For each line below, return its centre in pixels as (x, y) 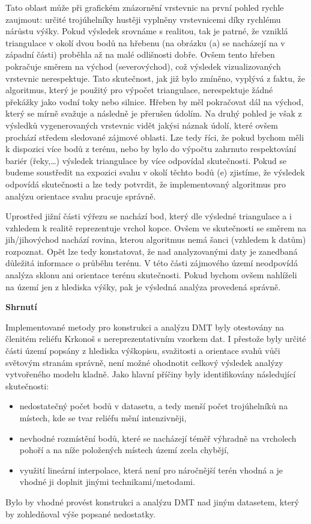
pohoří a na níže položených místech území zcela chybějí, (124, 450)
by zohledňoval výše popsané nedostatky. (80, 513)
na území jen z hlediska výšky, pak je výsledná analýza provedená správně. (143, 286)
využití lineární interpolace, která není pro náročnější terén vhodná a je (151, 470)
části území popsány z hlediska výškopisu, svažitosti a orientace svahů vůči (143, 351)
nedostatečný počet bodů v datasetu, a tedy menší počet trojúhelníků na (154, 406)
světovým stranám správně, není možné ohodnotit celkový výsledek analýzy (144, 362)
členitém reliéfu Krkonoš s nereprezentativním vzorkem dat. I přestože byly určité (156, 339)
